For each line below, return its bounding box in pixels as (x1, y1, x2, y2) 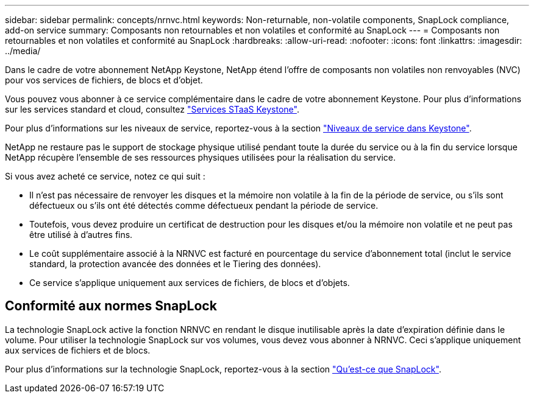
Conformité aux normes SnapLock (5, 298, 217, 314)
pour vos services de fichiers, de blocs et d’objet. (5, 75, 203, 85)
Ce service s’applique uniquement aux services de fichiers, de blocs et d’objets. (29, 278, 350, 288)
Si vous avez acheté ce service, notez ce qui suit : (5, 171, 205, 181)
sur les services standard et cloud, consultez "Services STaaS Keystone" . (5, 104, 299, 114)
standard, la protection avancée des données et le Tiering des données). (29, 259, 321, 269)
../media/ (5, 46, 41, 56)
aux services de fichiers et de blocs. (5, 344, 151, 355)
